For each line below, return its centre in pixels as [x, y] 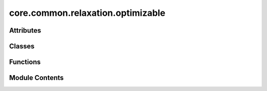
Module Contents [36, 78]
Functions [25, 62]
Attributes [25, 30]
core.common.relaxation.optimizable [87, 13]
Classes [22, 46]
